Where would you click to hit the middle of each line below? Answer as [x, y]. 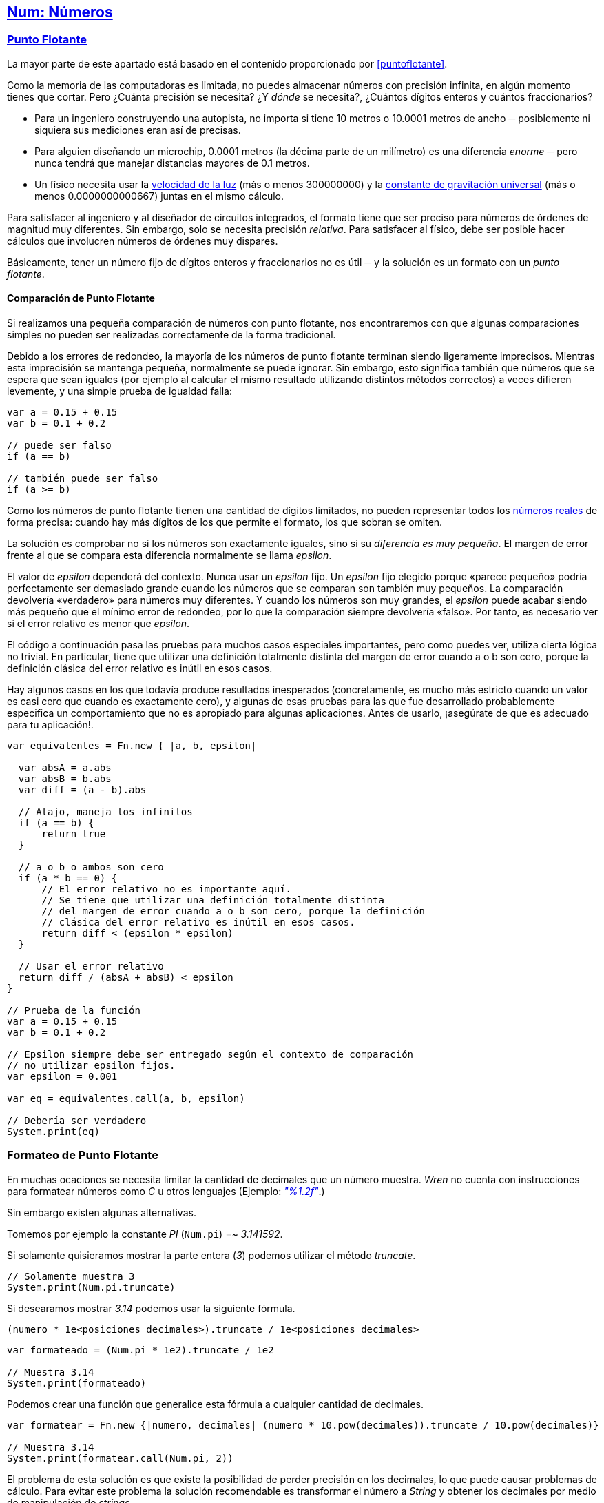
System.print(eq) [53, 1132]
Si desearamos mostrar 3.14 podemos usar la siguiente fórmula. [151, 1308]
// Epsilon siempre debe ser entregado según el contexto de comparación [210, 1055]
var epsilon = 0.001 [62, 1077]
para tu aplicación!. [50, 725]
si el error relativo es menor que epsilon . [98, 624]
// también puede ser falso [83, 479]
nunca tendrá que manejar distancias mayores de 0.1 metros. [172, 163]
